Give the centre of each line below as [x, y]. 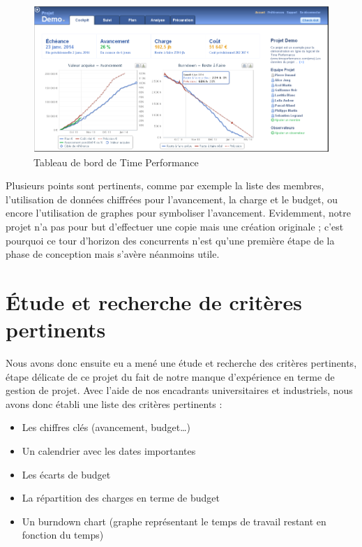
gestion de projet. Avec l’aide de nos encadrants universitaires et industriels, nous [179, 390]
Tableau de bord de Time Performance [116, 162]
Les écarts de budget [66, 474]
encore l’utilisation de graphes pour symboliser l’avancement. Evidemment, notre [178, 213]
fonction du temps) [63, 535]
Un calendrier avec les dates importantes [109, 451]
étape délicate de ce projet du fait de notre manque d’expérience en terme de [170, 376]
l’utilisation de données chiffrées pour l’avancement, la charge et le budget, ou [172, 199]
